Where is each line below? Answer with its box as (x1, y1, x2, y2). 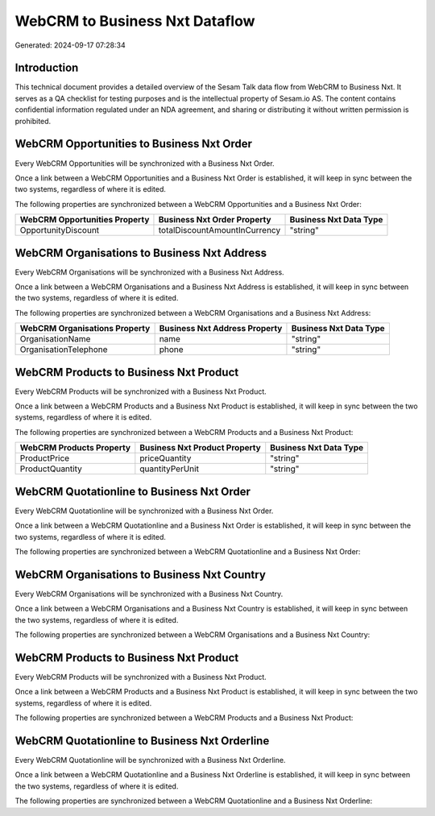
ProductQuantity (19, 463, 82, 474)
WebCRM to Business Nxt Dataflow (14, 12, 255, 30)
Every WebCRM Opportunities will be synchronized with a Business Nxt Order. (14, 158, 275, 168)
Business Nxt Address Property (159, 323, 283, 334)
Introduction (14, 61, 79, 75)
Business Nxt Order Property (158, 214, 271, 226)
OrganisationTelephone (19, 344, 108, 355)
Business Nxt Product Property (139, 442, 261, 454)
